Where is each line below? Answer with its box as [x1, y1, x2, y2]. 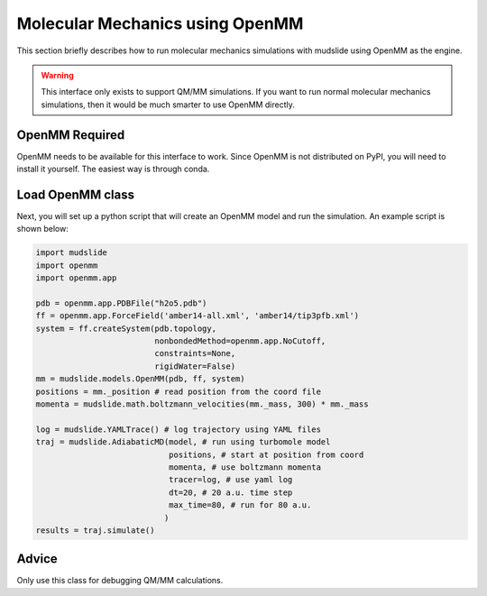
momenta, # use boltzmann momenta [168, 462, 322, 472]
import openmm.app [35, 273, 117, 283]
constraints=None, [154, 348, 236, 359]
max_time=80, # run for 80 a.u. [168, 500, 312, 510]
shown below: [16, 224, 69, 234]
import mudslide [35, 248, 108, 258]
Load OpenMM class [16, 187, 135, 202]
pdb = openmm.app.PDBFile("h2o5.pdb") [35, 298, 207, 308]
